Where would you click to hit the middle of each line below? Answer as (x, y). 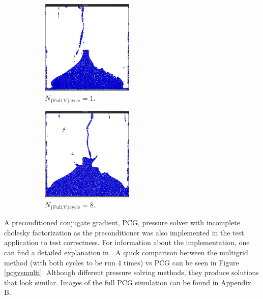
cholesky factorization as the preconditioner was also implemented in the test (124, 232)
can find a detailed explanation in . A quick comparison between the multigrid (126, 252)
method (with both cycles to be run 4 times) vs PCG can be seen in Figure (122, 262)
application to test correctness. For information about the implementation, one (127, 242)
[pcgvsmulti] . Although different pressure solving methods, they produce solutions (131, 272)
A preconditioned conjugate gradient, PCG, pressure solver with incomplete (122, 222)
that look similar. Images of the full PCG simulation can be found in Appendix (128, 282)
